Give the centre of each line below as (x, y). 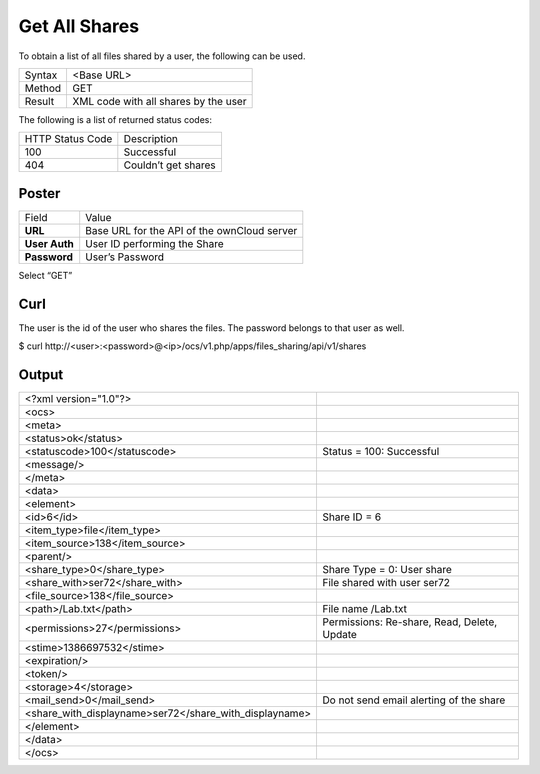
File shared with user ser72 (386, 583)
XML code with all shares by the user (159, 101)
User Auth (49, 243)
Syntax (41, 75)
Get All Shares (79, 26)
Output (41, 374)
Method (43, 88)
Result (39, 101)
